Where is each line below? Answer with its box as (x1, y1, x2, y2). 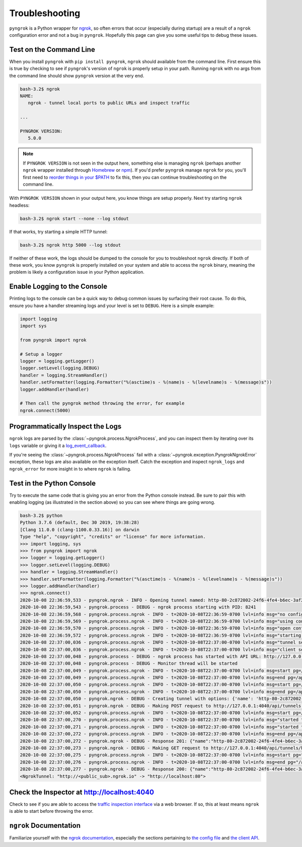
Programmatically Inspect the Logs (9, 422, 122, 431)
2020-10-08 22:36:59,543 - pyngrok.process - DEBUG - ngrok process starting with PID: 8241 (20, 604, 256, 610)
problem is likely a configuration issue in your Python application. (9, 269, 144, 275)
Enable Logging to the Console (9, 282, 108, 291)
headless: (9, 202, 30, 208)
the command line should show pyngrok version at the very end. (9, 72, 144, 79)
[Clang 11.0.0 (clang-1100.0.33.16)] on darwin (20, 526, 139, 532)
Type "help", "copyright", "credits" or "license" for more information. (20, 534, 206, 540)
